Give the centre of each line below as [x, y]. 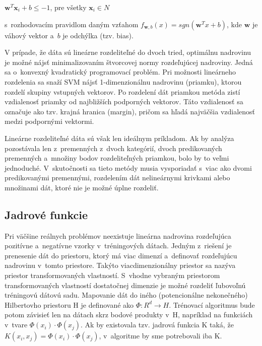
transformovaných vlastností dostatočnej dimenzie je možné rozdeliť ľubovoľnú [125, 285]
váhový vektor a [29, 35]
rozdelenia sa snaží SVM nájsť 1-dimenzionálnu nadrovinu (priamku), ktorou [123, 81]
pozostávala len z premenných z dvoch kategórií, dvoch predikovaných [113, 148]
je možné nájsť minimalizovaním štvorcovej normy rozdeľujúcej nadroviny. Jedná [129, 62]
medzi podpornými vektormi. [49, 121]
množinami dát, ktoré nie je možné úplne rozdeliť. [82, 187]
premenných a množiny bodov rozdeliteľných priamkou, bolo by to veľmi [117, 158]
